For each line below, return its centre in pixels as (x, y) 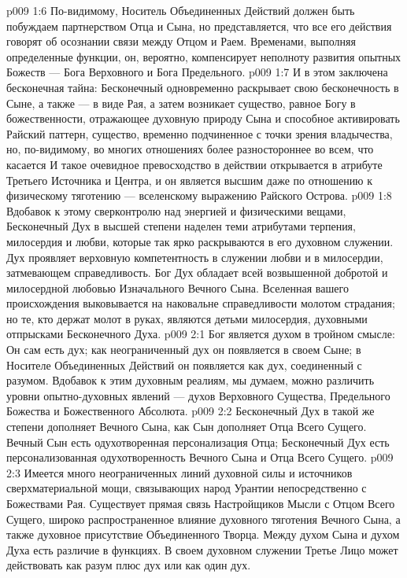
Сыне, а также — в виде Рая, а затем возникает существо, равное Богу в (181, 103)
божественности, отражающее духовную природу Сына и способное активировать (203, 118)
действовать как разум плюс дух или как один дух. (129, 565)
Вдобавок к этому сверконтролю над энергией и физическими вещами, (176, 210)
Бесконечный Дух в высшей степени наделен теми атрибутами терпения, (181, 226)
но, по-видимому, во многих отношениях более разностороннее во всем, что (190, 149)
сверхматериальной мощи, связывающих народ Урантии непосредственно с (187, 488)
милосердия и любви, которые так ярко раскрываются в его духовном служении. (200, 241)
